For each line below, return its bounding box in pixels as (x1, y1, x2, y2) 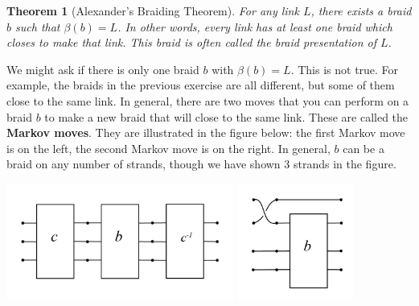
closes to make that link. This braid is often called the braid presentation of (6, 34, 377, 51)
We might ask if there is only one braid (6, 60, 199, 77)
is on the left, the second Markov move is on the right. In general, (6, 139, 331, 156)
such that (15, 18, 60, 35)
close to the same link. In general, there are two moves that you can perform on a (6, 92, 409, 109)
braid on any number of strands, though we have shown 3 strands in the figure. (6, 155, 396, 172)
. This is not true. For (290, 60, 399, 77)
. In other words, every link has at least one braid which (117, 18, 392, 35)
